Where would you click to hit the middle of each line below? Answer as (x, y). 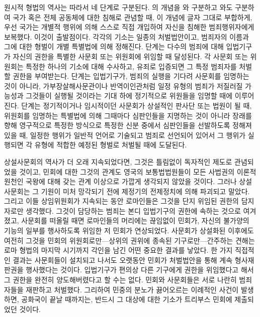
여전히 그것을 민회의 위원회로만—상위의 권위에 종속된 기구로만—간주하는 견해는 (129, 240)
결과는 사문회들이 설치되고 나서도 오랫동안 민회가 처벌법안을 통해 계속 (123, 260)
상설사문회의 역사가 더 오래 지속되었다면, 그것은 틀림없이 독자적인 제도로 (118, 161)
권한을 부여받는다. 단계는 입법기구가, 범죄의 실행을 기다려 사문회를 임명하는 (131, 76)
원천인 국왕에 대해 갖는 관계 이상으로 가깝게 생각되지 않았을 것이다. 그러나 (120, 181)
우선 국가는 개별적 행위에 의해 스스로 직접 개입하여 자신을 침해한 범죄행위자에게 (129, 27)
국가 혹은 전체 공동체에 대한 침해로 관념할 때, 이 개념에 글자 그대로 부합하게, (133, 17)
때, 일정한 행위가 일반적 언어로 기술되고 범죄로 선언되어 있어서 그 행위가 (133, 135)
